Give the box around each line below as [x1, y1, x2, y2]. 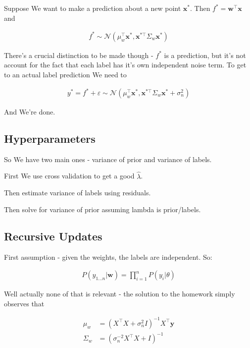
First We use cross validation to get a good [4, 171, 135, 181]
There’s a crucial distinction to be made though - [4, 50, 153, 60]
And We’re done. [4, 107, 55, 117]
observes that [4, 298, 45, 308]
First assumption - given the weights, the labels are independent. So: [4, 251, 212, 262]
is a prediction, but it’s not [164, 50, 246, 60]
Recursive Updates [4, 228, 102, 243]
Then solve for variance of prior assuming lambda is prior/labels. [4, 204, 201, 214]
